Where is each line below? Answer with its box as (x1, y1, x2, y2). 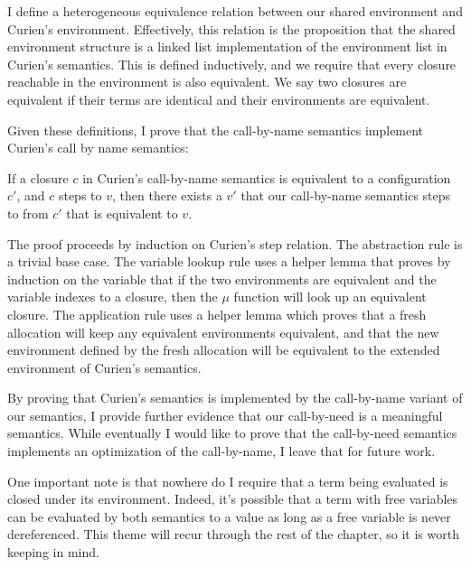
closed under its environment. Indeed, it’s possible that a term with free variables (7, 489, 458, 508)
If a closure (7, 168, 69, 187)
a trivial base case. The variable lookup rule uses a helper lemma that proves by (7, 252, 451, 271)
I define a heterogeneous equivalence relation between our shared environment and (7, 2, 463, 20)
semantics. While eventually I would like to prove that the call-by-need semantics (7, 423, 457, 442)
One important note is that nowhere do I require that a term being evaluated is (7, 471, 448, 490)
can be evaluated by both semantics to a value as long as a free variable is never (7, 507, 451, 525)
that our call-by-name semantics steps (240, 186, 451, 205)
